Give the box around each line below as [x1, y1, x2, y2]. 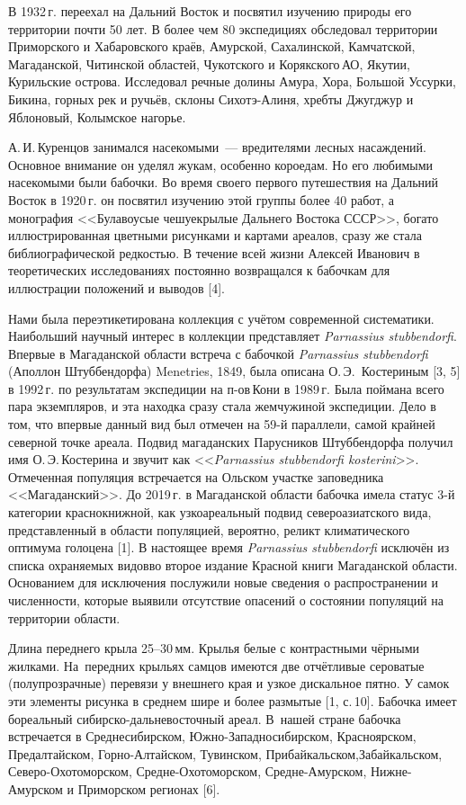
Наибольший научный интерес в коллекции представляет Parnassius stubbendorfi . [8, 326, 457, 345]
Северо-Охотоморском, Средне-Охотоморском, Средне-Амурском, [8, 762, 367, 781]
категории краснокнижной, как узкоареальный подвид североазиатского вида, [8, 503, 432, 522]
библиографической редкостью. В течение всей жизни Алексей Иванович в [8, 243, 420, 262]
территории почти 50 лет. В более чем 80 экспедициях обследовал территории [8, 19, 438, 38]
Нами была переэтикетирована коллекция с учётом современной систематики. [8, 309, 435, 327]
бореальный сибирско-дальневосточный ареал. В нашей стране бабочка [8, 709, 401, 728]
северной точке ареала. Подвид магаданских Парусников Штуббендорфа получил [8, 432, 453, 451]
